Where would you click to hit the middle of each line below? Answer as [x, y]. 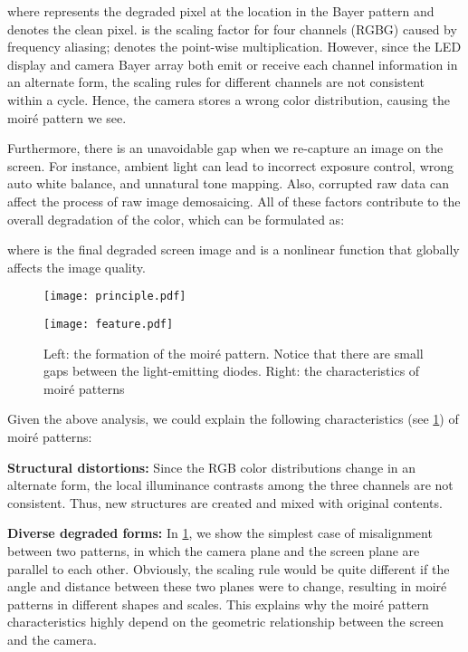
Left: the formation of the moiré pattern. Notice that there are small [234, 353]
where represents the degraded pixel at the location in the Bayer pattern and [221, 11]
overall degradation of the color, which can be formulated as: [176, 219]
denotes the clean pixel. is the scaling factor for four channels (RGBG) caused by [232, 29]
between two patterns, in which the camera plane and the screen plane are [214, 550]
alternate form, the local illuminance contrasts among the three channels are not [230, 485]
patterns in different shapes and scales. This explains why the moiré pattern [218, 604]
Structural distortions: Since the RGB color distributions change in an [212, 467]
